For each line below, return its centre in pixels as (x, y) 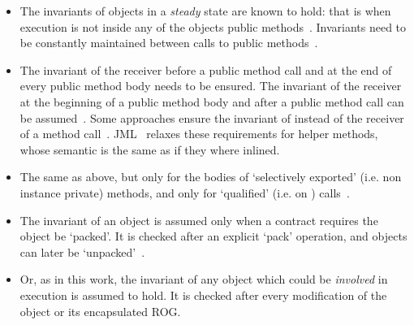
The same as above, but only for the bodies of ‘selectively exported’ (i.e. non (211, 177)
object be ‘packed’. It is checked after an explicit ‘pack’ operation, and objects (213, 236)
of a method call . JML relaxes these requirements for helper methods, (199, 134)
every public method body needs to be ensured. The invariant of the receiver (211, 86)
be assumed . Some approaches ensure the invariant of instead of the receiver (212, 117)
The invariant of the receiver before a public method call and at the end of (206, 69)
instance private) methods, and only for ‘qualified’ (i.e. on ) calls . (185, 192)
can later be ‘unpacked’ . (82, 251)
